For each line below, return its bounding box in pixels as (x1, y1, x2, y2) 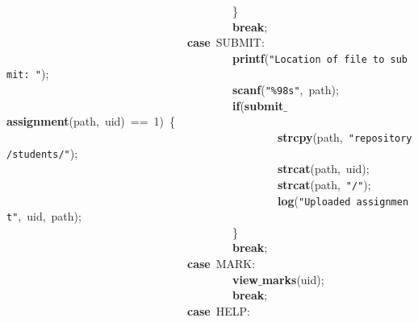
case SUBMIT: (187, 34, 265, 51)
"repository (348, 132, 412, 144)
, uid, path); (18, 208, 82, 225)
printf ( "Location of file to (232, 49, 385, 66)
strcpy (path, (278, 128, 343, 145)
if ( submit (232, 97, 284, 114)
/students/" (6, 148, 70, 160)
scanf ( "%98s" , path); (232, 81, 339, 98)
